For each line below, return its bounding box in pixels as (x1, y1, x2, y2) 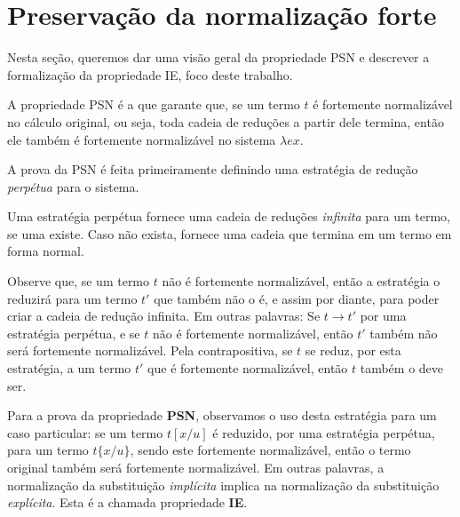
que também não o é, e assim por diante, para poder (154, 289, 440, 307)
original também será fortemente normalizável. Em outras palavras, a (7, 458, 385, 476)
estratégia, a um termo (7, 359, 131, 378)
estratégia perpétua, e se (7, 323, 140, 342)
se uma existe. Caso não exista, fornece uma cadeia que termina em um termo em (7, 224, 452, 243)
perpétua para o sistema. (7, 177, 139, 195)
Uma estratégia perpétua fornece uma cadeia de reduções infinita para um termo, (7, 207, 450, 226)
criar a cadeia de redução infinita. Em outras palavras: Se (7, 306, 321, 325)
